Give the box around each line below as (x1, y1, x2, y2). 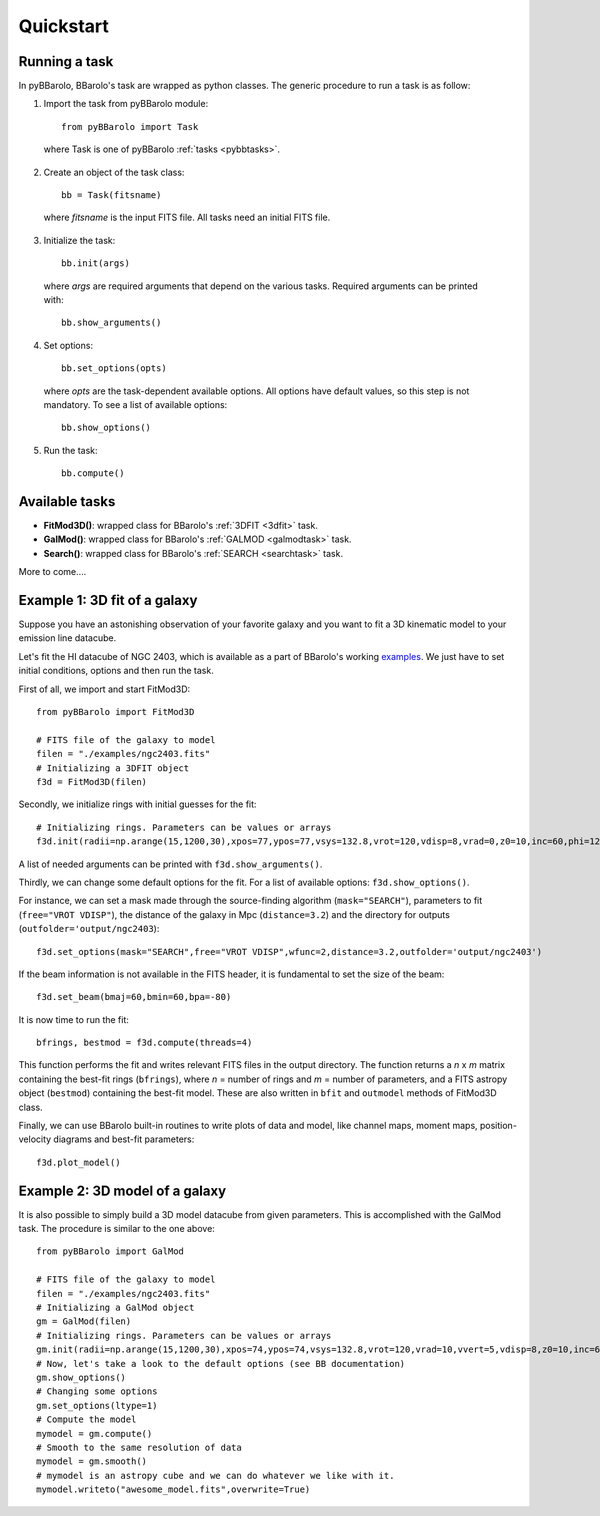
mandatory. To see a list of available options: (43, 398, 228, 410)
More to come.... (18, 566, 87, 578)
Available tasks (18, 493, 116, 510)
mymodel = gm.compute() (36, 1428, 153, 1439)
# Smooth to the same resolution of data (36, 1441, 242, 1453)
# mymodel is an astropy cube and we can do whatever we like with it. (36, 1470, 395, 1481)
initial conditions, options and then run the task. (18, 665, 214, 677)
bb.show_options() (61, 422, 152, 434)
